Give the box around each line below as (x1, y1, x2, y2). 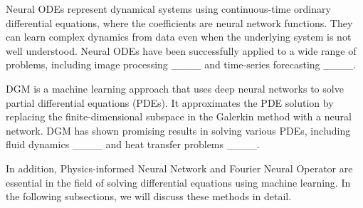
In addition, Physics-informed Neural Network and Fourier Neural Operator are (6, 160, 353, 175)
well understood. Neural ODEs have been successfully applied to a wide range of (6, 43, 357, 58)
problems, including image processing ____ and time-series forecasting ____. (6, 57, 357, 72)
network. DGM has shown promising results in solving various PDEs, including (6, 123, 351, 137)
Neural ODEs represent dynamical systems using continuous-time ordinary (6, 1, 331, 16)
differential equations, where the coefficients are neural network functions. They (6, 15, 353, 30)
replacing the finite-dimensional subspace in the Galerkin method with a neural (6, 109, 352, 124)
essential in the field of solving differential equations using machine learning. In (6, 175, 351, 189)
